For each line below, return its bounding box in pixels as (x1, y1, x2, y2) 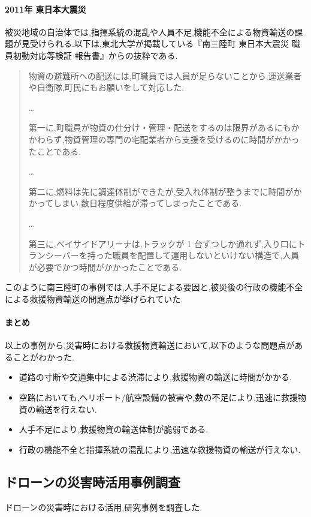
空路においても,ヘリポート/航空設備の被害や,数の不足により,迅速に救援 (19, 391, 298, 404)
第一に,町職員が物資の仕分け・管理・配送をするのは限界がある (28, 121, 274, 134)
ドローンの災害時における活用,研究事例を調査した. (5, 500, 203, 513)
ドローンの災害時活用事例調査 (5, 472, 180, 491)
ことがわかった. (13, 350, 74, 363)
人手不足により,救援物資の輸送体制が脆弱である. (19, 423, 209, 435)
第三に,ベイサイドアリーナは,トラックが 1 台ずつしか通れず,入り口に (28, 237, 297, 250)
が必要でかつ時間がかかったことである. (28, 260, 182, 273)
